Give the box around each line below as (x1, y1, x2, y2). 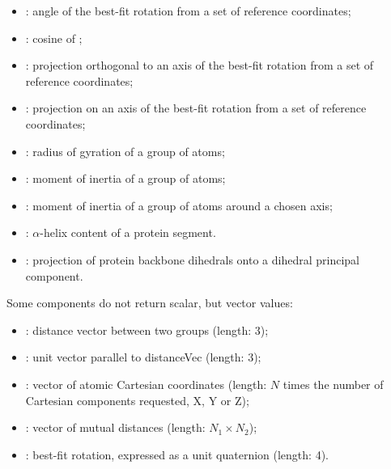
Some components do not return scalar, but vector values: (6, 294, 293, 311)
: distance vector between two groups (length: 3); (25, 321, 269, 338)
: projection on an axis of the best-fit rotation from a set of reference (25, 99, 367, 116)
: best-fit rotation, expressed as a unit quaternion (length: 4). (25, 446, 329, 463)
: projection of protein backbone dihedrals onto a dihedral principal (25, 251, 359, 268)
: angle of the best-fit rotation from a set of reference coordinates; (25, 2, 351, 19)
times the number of (283, 375, 384, 392)
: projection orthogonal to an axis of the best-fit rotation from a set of (25, 57, 374, 74)
